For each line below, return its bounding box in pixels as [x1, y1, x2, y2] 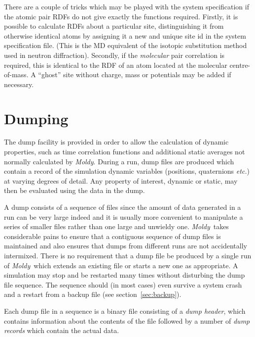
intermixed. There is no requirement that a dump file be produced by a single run [4, 250, 252, 260]
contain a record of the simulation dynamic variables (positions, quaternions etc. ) [4, 166, 250, 176]
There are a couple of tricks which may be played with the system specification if [4, 1, 249, 11]
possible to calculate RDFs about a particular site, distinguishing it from [4, 21, 224, 31]
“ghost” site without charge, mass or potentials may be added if [38, 69, 231, 80]
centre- [229, 59, 251, 70]
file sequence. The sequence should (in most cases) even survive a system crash [4, 279, 242, 289]
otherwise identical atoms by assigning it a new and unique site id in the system [4, 30, 246, 41]
